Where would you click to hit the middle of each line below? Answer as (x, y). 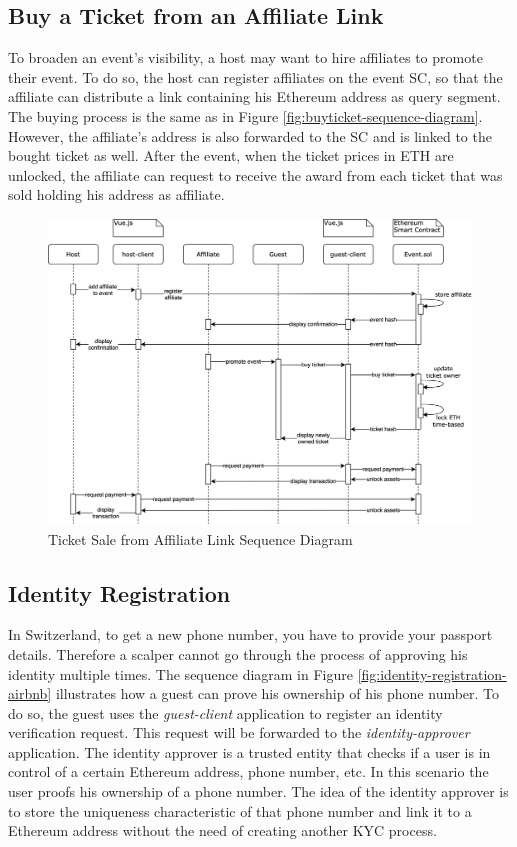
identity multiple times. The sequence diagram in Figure (180, 673)
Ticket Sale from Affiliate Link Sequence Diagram (200, 538)
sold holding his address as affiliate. (116, 194)
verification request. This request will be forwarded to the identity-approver (239, 732)
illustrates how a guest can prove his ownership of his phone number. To (277, 693)
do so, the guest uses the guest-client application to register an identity (225, 712)
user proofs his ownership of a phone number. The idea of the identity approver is (258, 791)
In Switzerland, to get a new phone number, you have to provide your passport (250, 634)
